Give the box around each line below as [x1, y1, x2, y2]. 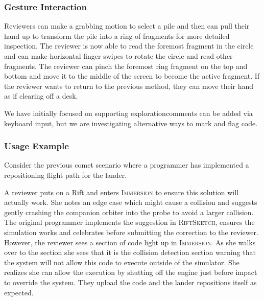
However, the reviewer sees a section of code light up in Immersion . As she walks [4, 237, 256, 247]
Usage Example [4, 140, 69, 152]
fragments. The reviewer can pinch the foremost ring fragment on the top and [4, 60, 248, 71]
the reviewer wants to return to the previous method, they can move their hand [4, 80, 254, 91]
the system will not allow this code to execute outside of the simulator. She [4, 257, 239, 267]
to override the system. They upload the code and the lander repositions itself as [4, 276, 257, 287]
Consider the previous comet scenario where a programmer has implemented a [4, 159, 249, 170]
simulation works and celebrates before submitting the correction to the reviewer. [4, 226, 258, 237]
